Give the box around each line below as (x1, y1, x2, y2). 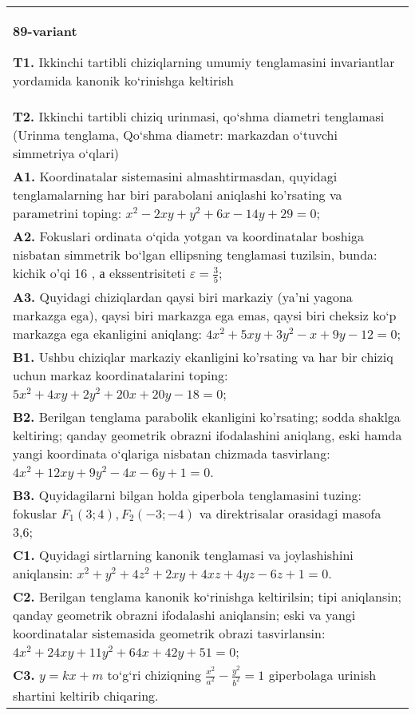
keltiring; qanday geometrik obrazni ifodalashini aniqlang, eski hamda (13, 425, 402, 444)
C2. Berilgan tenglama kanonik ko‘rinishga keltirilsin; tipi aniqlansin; (13, 586, 401, 606)
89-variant (13, 22, 77, 40)
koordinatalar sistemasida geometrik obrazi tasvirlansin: (13, 623, 326, 642)
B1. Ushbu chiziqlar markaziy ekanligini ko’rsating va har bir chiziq (13, 347, 393, 366)
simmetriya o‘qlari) (13, 144, 120, 162)
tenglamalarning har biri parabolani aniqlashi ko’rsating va (13, 185, 342, 204)
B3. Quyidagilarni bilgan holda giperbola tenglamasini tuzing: (13, 485, 362, 504)
